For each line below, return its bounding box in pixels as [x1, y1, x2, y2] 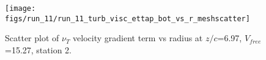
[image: [5, 4, 36, 13]
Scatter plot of [5, 32, 59, 44]
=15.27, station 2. [5, 43, 72, 56]
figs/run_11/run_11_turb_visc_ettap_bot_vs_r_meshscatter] [5, 14, 250, 23]
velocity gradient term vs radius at [73, 32, 203, 44]
